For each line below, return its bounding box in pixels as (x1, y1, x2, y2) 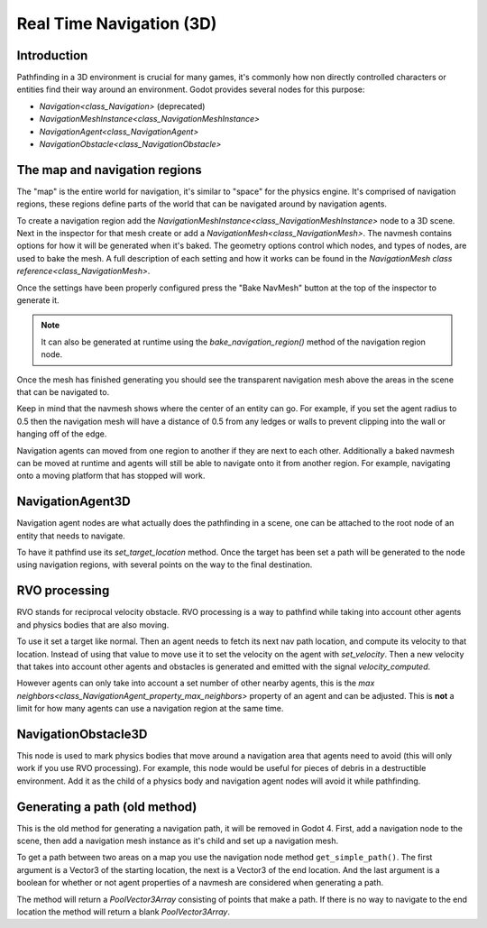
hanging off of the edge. (16, 428, 107, 439)
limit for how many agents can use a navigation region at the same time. (16, 703, 284, 714)
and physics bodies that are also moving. (16, 619, 170, 630)
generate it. (16, 295, 60, 306)
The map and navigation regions (16, 162, 202, 178)
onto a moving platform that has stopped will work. (16, 470, 206, 482)
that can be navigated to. (16, 387, 110, 397)
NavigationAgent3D (16, 494, 131, 510)
